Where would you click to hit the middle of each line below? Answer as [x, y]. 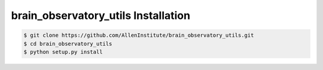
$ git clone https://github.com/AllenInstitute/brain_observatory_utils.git [139, 35]
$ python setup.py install [63, 52]
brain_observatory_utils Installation [101, 15]
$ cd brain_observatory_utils [68, 44]
